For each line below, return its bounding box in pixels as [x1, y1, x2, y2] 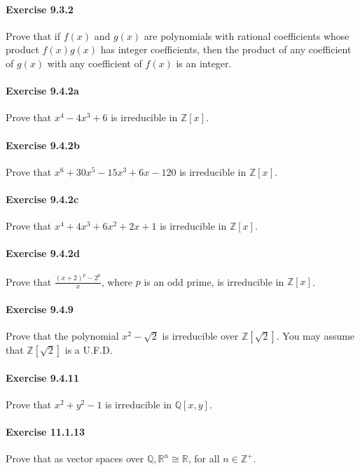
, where [101, 274, 133, 289]
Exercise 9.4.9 [6, 301, 74, 316]
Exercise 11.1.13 [6, 424, 85, 439]
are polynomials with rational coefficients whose [144, 28, 349, 43]
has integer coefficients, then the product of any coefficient [100, 42, 352, 57]
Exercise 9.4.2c [6, 191, 79, 206]
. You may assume [276, 329, 355, 343]
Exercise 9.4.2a [6, 83, 79, 98]
